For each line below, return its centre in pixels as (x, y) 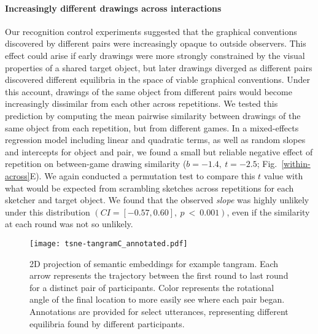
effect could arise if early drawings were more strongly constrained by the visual (155, 55)
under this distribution (48, 212)
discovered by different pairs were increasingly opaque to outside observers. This (156, 43)
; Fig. (267, 164)
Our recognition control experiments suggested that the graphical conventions (151, 31)
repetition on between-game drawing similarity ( (96, 164)
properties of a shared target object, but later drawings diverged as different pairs (159, 67)
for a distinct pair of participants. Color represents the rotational (152, 287)
